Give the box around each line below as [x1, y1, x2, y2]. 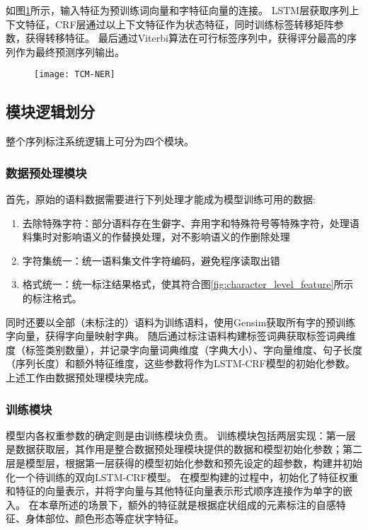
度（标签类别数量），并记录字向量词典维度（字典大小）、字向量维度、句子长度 [6, 342, 362, 357]
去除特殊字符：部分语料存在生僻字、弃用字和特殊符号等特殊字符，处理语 [22, 215, 360, 230]
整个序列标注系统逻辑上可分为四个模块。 [6, 134, 194, 149]
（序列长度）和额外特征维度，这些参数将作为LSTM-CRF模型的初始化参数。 [6, 356, 355, 371]
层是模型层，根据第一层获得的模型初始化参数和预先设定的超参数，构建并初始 [6, 455, 362, 470]
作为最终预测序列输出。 [15, 44, 125, 59]
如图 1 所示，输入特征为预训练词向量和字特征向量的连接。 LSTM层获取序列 [6, 3, 350, 17]
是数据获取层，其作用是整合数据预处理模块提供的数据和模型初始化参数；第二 [6, 442, 362, 456]
